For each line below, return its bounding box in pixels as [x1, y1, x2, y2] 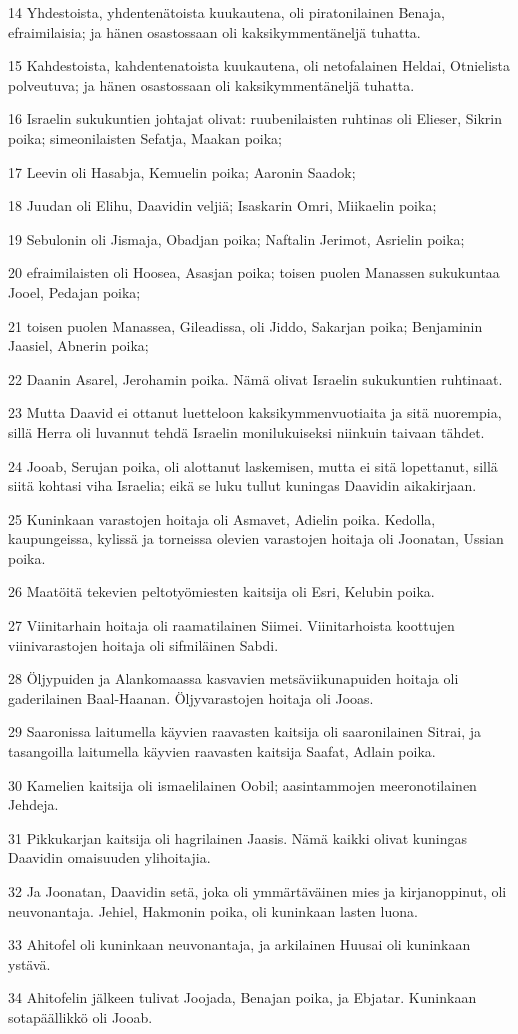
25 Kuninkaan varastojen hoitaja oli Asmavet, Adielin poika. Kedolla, [8, 508, 436, 529]
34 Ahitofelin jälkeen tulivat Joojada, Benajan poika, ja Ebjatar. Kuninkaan [8, 987, 477, 1008]
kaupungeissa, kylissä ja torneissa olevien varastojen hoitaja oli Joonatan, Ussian [8, 528, 504, 549]
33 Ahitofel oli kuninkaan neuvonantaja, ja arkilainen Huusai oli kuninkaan [8, 934, 471, 955]
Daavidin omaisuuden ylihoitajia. [8, 847, 211, 868]
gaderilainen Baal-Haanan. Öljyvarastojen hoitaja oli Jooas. [8, 687, 374, 708]
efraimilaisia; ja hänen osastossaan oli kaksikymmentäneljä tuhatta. [8, 21, 421, 42]
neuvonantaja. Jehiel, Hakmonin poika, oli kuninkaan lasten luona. [8, 900, 418, 921]
